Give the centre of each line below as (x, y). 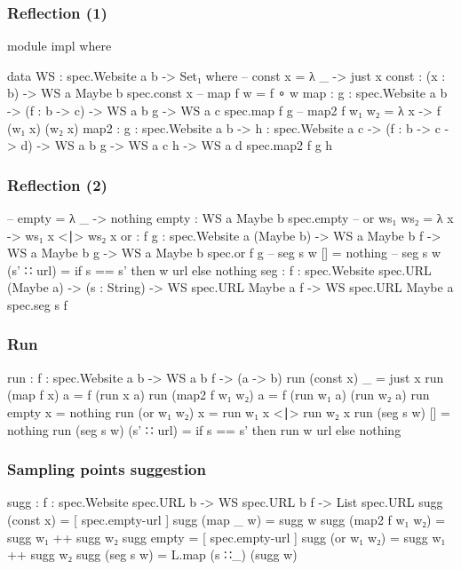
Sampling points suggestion (107, 469)
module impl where (60, 46)
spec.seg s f (37, 304)
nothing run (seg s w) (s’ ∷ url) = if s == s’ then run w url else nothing (204, 429)
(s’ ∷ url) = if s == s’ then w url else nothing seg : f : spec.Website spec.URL (219, 269)
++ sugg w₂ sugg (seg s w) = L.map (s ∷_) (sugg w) (152, 554)
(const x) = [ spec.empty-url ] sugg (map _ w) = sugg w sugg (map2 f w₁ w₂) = (227, 519)
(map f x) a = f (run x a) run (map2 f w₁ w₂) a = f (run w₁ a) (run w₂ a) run (219, 395)
